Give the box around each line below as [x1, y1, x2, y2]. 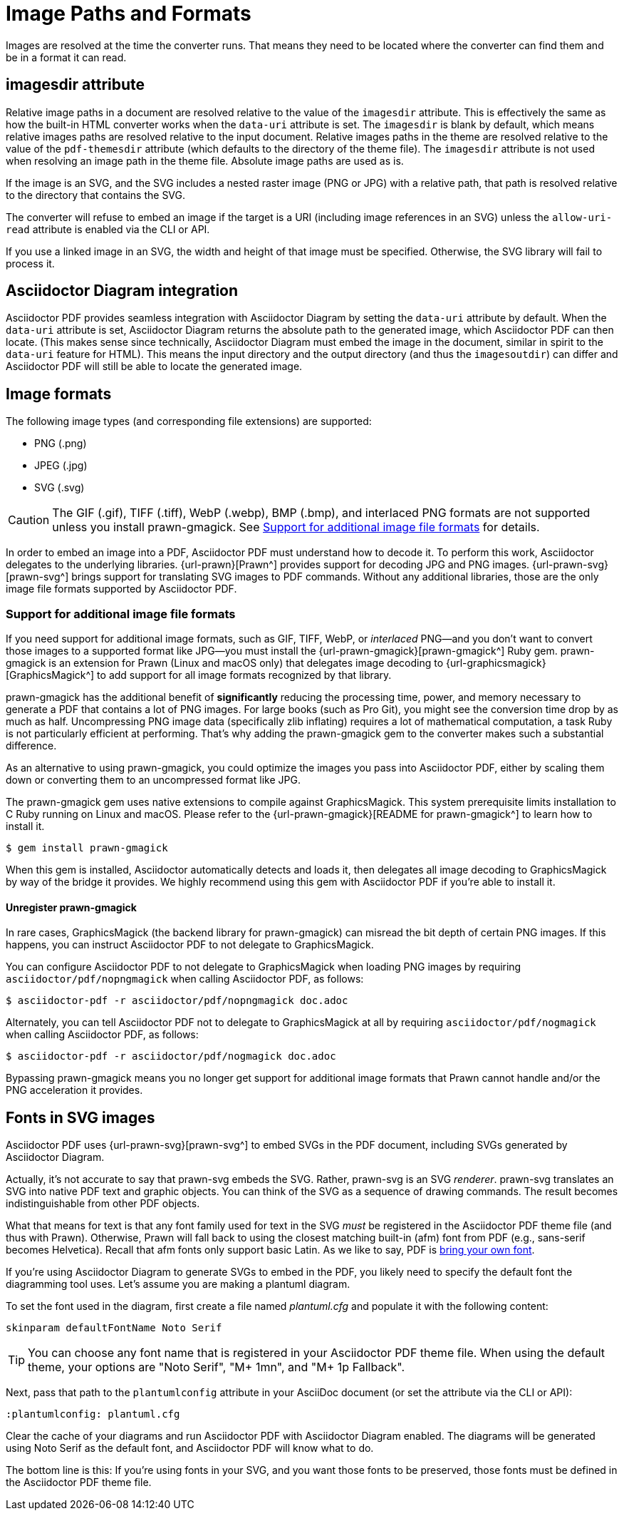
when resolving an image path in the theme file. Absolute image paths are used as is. [6, 154, 404, 167]
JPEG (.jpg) [34, 459, 88, 472]
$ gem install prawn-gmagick [6, 842, 168, 854]
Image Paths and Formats [6, 1, 251, 26]
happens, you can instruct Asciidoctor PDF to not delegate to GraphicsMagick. [6, 938, 374, 951]
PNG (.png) [34, 437, 87, 450]
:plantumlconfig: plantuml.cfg [6, 1408, 180, 1420]
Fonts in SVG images [6, 1108, 155, 1127]
